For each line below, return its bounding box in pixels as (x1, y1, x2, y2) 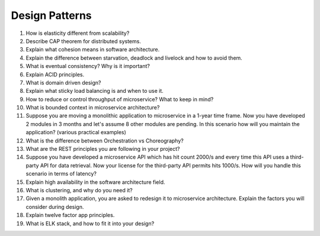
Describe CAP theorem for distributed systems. (25, 37, 142, 44)
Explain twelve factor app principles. (25, 212, 115, 219)
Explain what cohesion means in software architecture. (25, 46, 160, 53)
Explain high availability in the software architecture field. (25, 178, 165, 186)
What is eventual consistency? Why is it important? (25, 63, 151, 70)
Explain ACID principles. (25, 71, 85, 78)
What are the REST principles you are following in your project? (25, 146, 180, 153)
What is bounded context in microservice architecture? (25, 104, 160, 111)
